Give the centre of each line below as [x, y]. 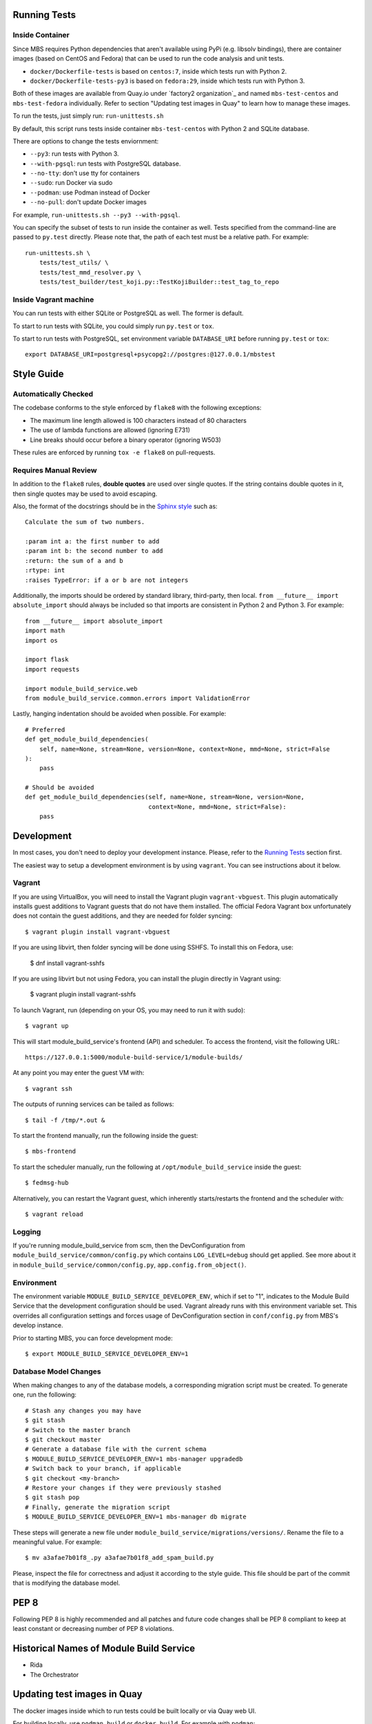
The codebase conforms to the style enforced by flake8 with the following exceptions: [137, 408]
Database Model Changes [57, 1371]
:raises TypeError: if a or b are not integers [107, 580]
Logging [27, 1232]
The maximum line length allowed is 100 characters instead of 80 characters [138, 420]
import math [45, 631]
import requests [52, 669]
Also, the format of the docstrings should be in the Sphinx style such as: [115, 506]
